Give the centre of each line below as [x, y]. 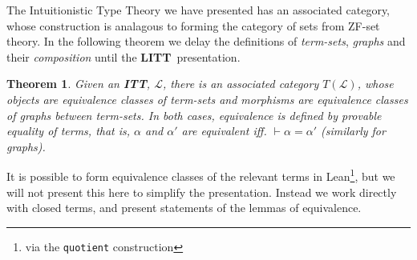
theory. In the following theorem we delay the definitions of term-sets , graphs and [206, 41]
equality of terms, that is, [69, 131]
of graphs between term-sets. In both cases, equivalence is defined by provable [194, 115]
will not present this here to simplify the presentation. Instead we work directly [202, 192]
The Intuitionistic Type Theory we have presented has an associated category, [198, 10]
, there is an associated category [241, 84]
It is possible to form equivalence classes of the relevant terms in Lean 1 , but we [201, 175]
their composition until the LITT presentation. [123, 56]
